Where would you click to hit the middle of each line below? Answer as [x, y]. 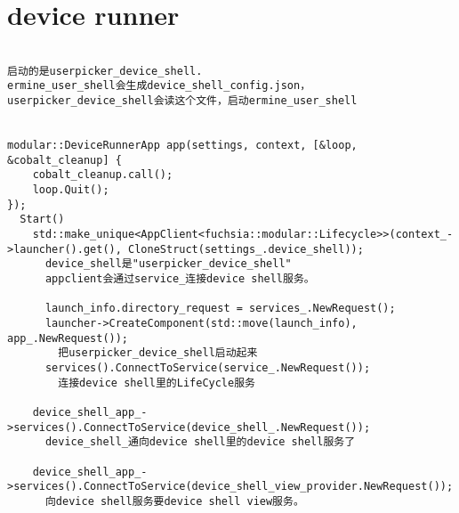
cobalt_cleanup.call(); [103, 175]
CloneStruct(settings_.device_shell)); [246, 249]
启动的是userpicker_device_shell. [105, 71]
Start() [42, 220]
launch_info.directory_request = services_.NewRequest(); [220, 309]
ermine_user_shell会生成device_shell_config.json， [159, 86]
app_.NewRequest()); [68, 338]
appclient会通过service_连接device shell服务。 [180, 278]
